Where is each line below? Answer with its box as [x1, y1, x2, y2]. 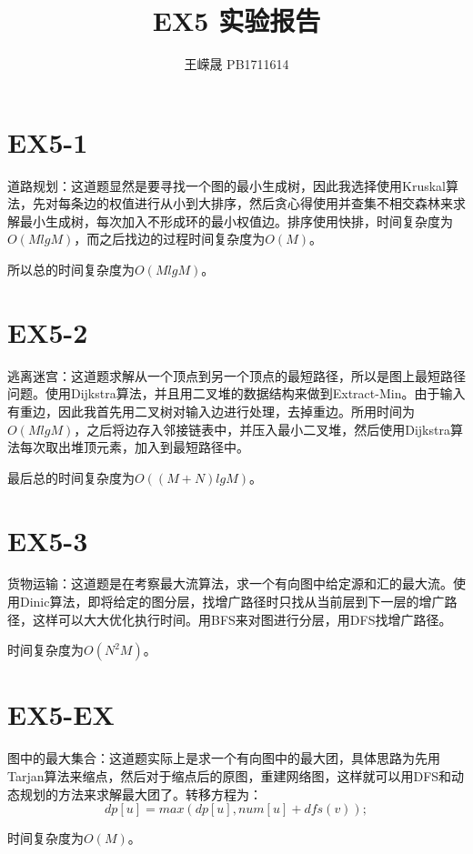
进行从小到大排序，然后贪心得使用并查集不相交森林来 [134, 194, 453, 213]
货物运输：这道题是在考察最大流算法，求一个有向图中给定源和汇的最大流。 [7, 574, 453, 593]
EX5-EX [7, 696, 115, 733]
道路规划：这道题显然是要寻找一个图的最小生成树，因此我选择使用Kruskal [7, 176, 446, 195]
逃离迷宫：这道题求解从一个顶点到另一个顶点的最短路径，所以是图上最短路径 [7, 366, 466, 385]
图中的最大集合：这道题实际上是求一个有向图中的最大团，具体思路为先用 [7, 749, 440, 768]
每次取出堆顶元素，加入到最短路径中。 [19, 437, 249, 457]
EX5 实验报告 [152, 2, 321, 39]
